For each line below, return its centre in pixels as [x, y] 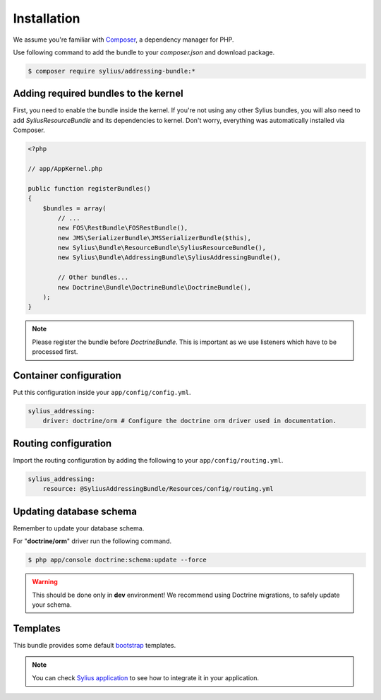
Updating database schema [75, 511]
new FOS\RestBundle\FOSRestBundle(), [123, 228]
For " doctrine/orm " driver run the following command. [92, 541]
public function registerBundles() [89, 188]
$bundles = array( [74, 208]
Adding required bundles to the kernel [98, 94]
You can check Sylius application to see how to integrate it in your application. [145, 677]
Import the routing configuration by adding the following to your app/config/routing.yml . [148, 460]
